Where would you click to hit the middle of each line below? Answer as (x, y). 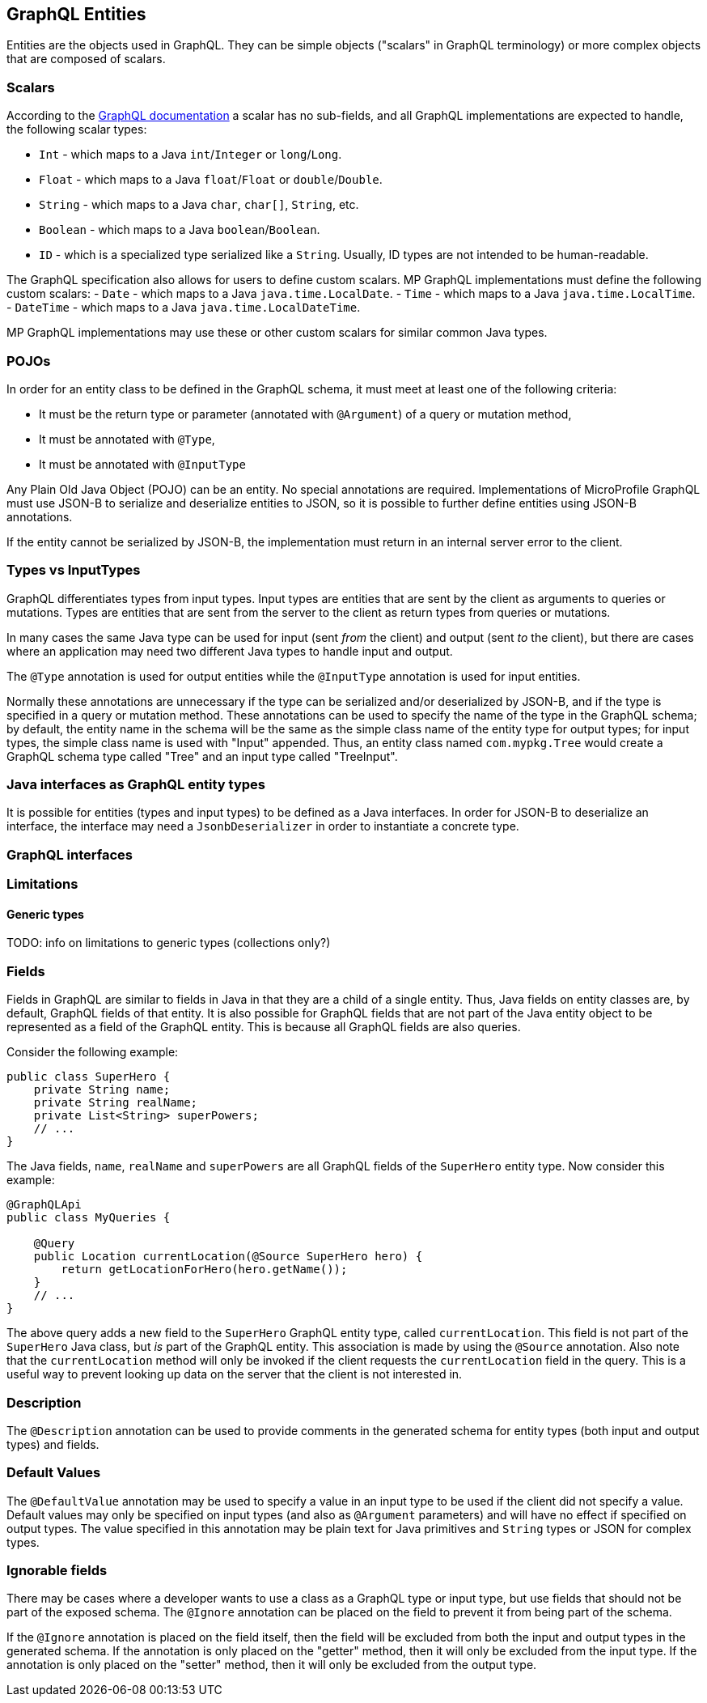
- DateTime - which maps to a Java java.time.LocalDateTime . (184, 308)
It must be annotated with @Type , (127, 439)
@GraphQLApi (44, 1205)
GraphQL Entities (76, 14)
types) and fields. (53, 1444)
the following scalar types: (77, 130)
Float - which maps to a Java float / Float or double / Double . (211, 180)
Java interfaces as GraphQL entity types (136, 785)
